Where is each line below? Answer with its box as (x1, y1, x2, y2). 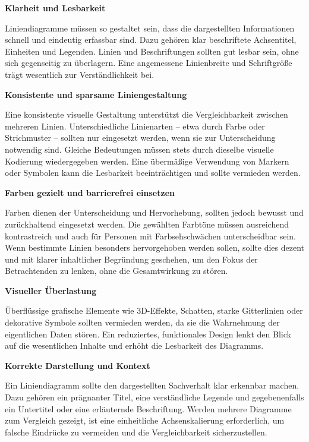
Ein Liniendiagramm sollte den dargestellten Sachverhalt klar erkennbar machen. (5, 379, 299, 392)
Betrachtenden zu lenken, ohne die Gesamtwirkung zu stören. (5, 264, 228, 277)
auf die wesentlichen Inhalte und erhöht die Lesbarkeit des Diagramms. (5, 339, 264, 352)
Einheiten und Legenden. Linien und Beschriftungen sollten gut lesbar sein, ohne (5, 45, 299, 57)
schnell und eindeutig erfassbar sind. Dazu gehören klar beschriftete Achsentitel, (5, 33, 297, 46)
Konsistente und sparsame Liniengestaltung (5, 88, 187, 100)
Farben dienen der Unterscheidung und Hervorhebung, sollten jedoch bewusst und (5, 206, 304, 219)
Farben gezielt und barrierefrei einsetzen (5, 186, 175, 198)
